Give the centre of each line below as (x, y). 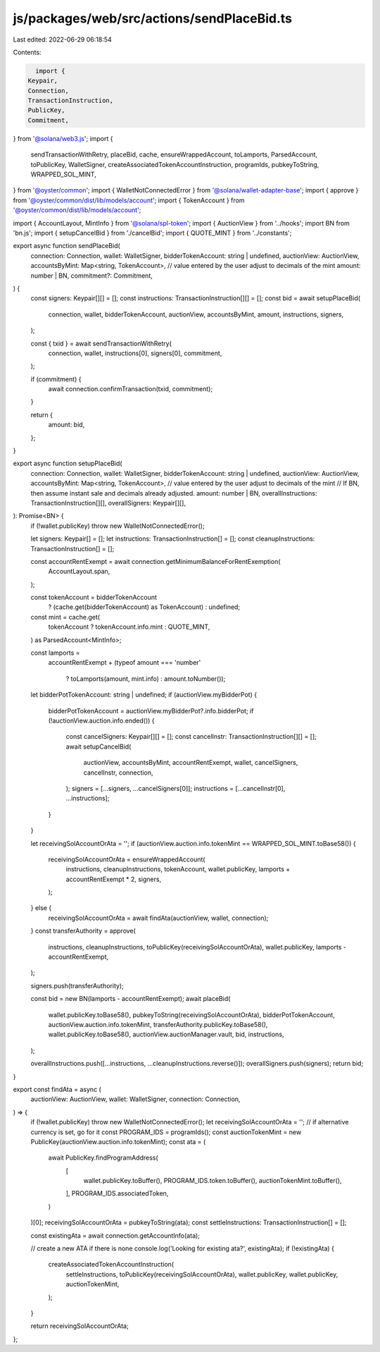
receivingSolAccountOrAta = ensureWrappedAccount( (127, 859)
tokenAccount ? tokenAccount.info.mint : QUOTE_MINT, (129, 627)
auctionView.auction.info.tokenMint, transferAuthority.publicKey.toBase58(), (158, 1024)
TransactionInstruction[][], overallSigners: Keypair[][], (108, 503)
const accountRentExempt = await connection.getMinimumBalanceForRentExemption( (156, 561)
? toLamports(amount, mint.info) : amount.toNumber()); (146, 678)
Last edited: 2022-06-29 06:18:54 (62, 39)
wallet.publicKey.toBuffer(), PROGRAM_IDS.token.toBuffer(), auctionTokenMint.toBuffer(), (213, 1181)
